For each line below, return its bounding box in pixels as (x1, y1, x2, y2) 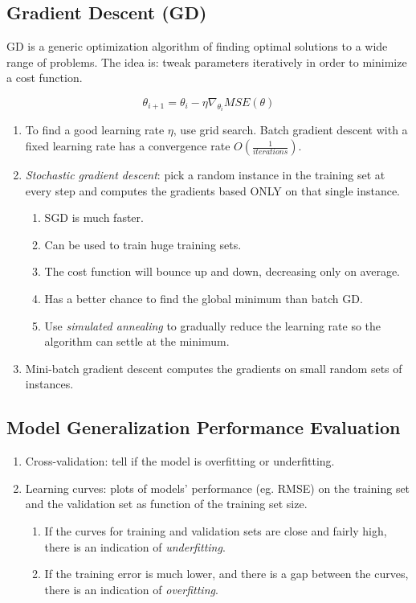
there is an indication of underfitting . (44, 538, 226, 555)
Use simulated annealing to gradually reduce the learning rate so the (44, 317, 381, 334)
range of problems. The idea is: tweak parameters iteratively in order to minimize (6, 53, 407, 70)
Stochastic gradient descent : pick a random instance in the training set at (25, 166, 385, 183)
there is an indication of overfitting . (44, 580, 218, 597)
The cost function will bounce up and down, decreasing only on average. (44, 263, 401, 280)
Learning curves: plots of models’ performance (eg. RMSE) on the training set (25, 479, 410, 496)
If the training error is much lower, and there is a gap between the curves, (44, 565, 409, 582)
